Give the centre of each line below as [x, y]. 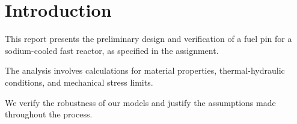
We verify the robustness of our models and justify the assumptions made [140, 102]
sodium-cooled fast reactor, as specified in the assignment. [112, 50]
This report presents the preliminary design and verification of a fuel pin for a [148, 39]
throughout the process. [49, 114]
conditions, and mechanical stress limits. [79, 82]
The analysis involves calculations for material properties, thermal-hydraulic [145, 70]
